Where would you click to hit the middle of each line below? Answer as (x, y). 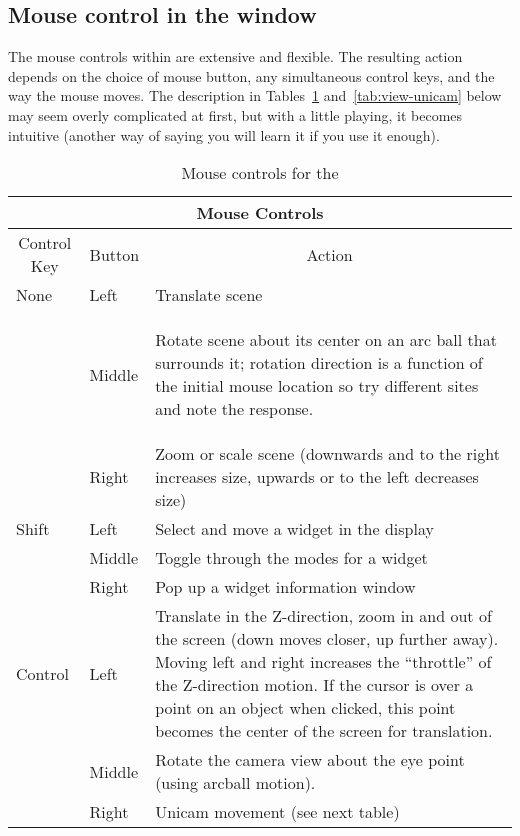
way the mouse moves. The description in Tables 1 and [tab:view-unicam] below (255, 95)
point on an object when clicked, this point (305, 708)
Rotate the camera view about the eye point (310, 760)
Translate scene (209, 295)
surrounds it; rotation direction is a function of (319, 363)
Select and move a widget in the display (294, 529)
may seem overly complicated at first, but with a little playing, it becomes (235, 114)
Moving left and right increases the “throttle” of (323, 662)
